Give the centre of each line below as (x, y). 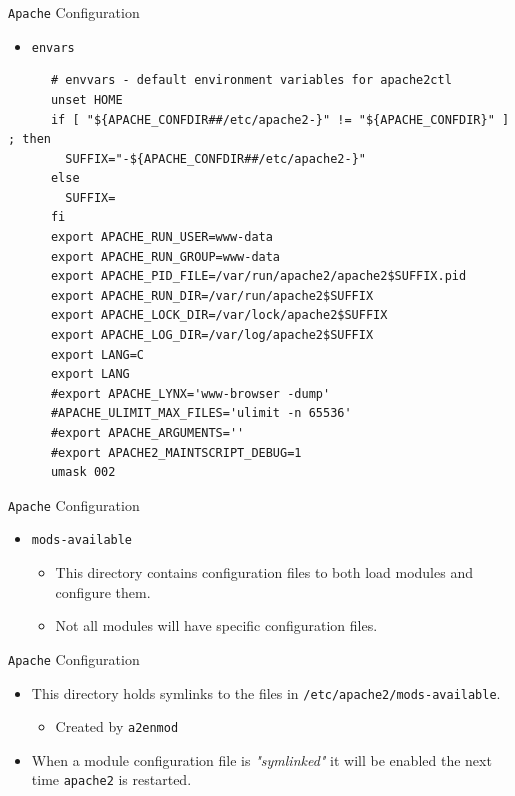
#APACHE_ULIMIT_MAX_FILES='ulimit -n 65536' (201, 413)
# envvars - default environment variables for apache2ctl (251, 80)
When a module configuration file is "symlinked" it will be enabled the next (261, 759)
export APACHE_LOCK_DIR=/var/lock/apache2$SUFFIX (219, 315)
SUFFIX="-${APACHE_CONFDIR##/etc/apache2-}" (215, 158)
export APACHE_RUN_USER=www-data (161, 237)
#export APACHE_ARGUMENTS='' (147, 433)
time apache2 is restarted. (111, 779)
